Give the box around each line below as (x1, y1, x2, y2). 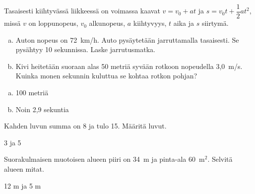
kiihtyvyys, (133, 18, 167, 28)
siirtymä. (201, 18, 229, 28)
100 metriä (15, 87, 49, 98)
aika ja (173, 18, 194, 28)
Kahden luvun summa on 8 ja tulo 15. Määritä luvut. (4, 121, 167, 131)
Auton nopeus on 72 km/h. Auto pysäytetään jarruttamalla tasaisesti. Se (15, 34, 239, 45)
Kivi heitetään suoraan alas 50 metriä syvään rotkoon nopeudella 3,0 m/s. (15, 61, 243, 71)
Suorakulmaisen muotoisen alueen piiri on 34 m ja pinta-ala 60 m (4, 154, 205, 164)
